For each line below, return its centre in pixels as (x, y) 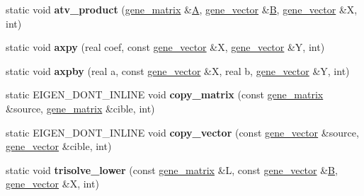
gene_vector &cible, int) (59, 146)
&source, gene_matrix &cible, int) (80, 108)
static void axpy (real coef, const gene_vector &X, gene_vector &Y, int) (165, 47)
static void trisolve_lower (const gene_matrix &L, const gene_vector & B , (172, 169)
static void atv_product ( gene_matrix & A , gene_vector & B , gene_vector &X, (182, 9)
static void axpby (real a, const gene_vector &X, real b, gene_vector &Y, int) (178, 70)
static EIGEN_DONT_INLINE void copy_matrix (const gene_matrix (165, 94)
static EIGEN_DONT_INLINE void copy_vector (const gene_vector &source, (182, 132)
